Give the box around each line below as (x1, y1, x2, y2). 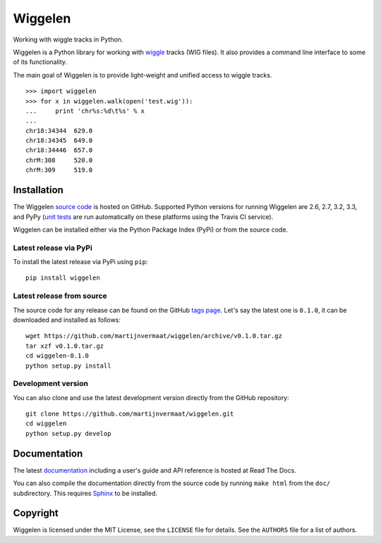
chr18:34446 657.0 (25, 146, 93, 154)
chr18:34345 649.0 (25, 137, 93, 144)
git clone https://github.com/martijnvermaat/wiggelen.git (25, 410, 234, 418)
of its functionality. (13, 58, 67, 66)
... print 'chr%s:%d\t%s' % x (25, 106, 145, 115)
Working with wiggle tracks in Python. (13, 35, 123, 44)
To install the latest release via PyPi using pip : (13, 258, 148, 266)
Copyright (13, 507, 59, 519)
